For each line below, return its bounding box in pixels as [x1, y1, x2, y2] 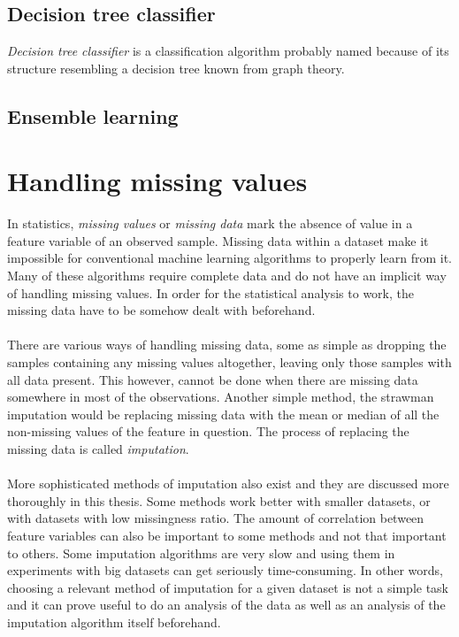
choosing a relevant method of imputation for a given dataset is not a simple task [7, 578, 448, 596]
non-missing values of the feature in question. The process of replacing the [7, 422, 409, 441]
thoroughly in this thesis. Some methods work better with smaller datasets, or [7, 491, 431, 510]
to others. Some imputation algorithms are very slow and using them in [7, 543, 395, 562]
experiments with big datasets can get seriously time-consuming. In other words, [7, 561, 443, 579]
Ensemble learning [7, 102, 179, 129]
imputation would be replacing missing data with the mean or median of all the [7, 404, 440, 423]
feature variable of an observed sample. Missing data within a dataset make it [7, 231, 429, 249]
